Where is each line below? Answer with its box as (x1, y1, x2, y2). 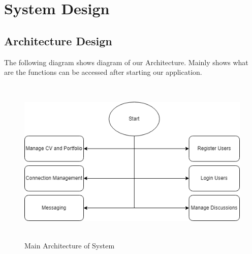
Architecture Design (4, 33, 112, 48)
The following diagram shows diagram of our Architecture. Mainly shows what (4, 57, 248, 67)
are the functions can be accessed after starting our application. (4, 67, 202, 77)
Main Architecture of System (24, 240, 115, 250)
